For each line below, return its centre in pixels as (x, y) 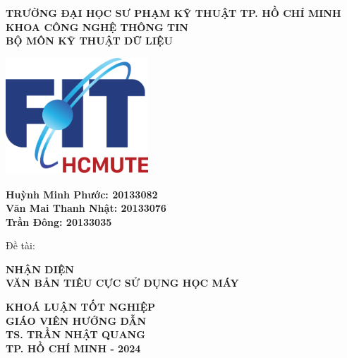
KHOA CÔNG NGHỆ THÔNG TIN (97, 26)
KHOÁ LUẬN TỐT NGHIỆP (81, 307)
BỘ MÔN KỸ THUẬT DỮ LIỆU (89, 41)
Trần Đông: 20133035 (59, 221)
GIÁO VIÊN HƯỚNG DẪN (76, 320)
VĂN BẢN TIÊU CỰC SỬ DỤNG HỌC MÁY (122, 283)
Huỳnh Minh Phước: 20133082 (82, 194)
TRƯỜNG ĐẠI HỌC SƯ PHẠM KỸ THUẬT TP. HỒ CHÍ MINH (173, 13)
